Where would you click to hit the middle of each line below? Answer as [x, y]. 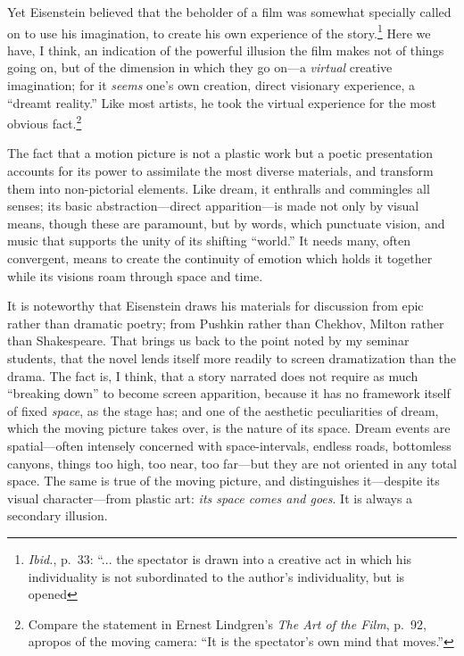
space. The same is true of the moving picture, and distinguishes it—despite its [224, 481]
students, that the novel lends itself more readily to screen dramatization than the [232, 358]
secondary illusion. [58, 515]
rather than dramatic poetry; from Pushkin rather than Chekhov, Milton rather [226, 323]
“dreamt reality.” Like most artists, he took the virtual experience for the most [222, 102]
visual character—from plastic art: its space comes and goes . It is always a [210, 498]
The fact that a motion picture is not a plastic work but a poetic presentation [220, 153]
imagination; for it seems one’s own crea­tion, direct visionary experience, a [211, 85]
